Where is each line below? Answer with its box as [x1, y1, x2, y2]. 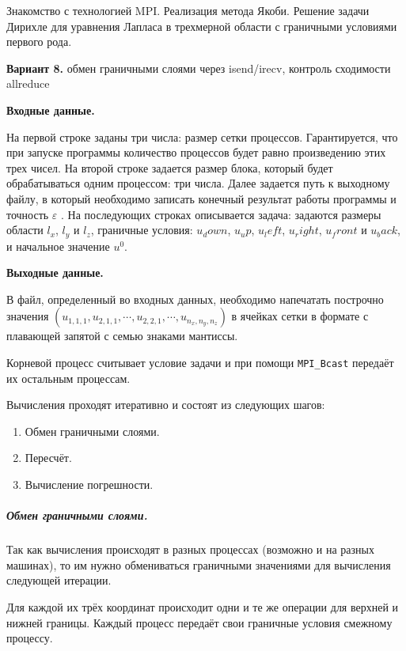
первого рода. [6, 33, 72, 50]
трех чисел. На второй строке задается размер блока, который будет [6, 159, 333, 176]
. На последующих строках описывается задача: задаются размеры [61, 206, 381, 222]
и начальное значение [6, 237, 110, 254]
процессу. [6, 630, 53, 646]
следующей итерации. [6, 572, 112, 589]
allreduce [6, 75, 50, 92]
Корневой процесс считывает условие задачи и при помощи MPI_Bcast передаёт [6, 354, 394, 370]
